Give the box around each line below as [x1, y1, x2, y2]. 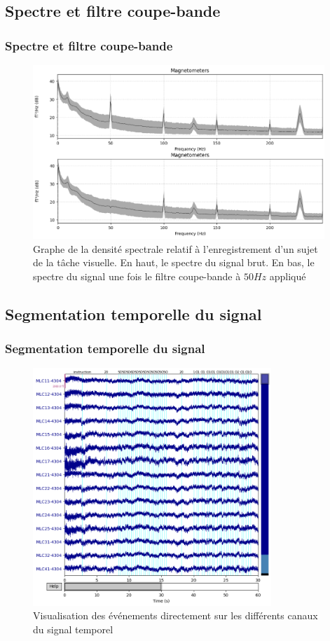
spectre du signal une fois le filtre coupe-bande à [33, 268, 241, 283]
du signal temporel [33, 621, 114, 636]
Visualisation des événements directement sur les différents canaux [33, 608, 318, 623]
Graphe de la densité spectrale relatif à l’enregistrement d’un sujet [33, 241, 318, 256]
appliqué [269, 268, 306, 283]
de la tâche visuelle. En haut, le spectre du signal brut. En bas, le [33, 255, 315, 270]
